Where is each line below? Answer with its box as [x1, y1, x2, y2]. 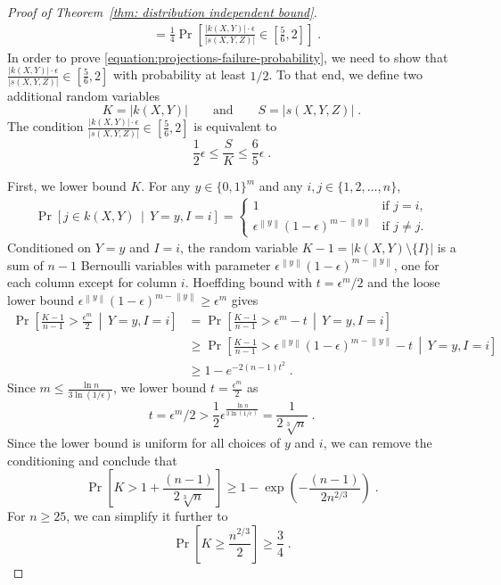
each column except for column [7, 273, 177, 292]
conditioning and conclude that [7, 450, 177, 469]
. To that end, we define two [268, 65, 423, 84]
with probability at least [113, 65, 246, 84]
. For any [141, 177, 191, 195]
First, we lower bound [7, 177, 127, 195]
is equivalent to [193, 117, 277, 136]
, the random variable [180, 238, 298, 257]
